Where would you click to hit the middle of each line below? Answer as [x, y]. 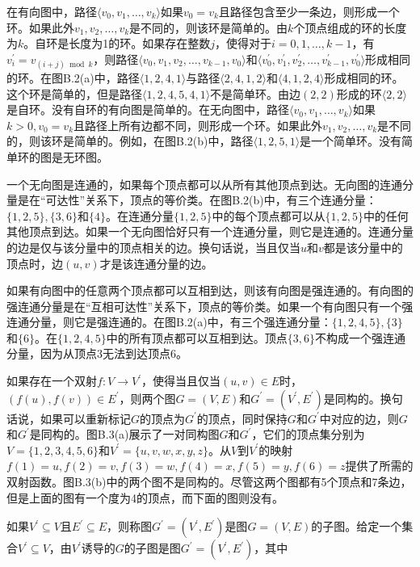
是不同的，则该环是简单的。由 [209, 27]
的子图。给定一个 [357, 526]
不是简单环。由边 [256, 93]
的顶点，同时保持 [242, 418]
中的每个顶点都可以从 [269, 215]
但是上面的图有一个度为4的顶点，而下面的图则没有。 [145, 497]
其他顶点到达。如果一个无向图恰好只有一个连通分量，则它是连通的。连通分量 [210, 231]
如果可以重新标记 [85, 418]
